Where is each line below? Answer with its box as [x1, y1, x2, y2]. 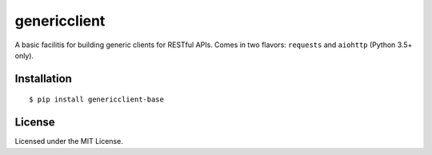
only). [14, 50, 34, 60]
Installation [14, 72, 72, 85]
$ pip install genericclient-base [29, 95, 164, 104]
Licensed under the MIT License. [14, 137, 123, 146]
